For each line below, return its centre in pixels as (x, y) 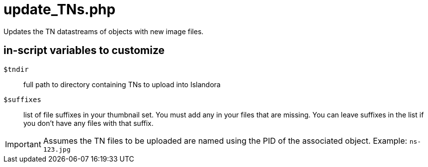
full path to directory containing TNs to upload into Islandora (122, 84)
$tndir (16, 69)
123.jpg (57, 149)
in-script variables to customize (84, 51)
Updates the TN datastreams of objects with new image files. (104, 31)
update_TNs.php (60, 9)
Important (23, 144)
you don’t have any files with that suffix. (88, 123)
